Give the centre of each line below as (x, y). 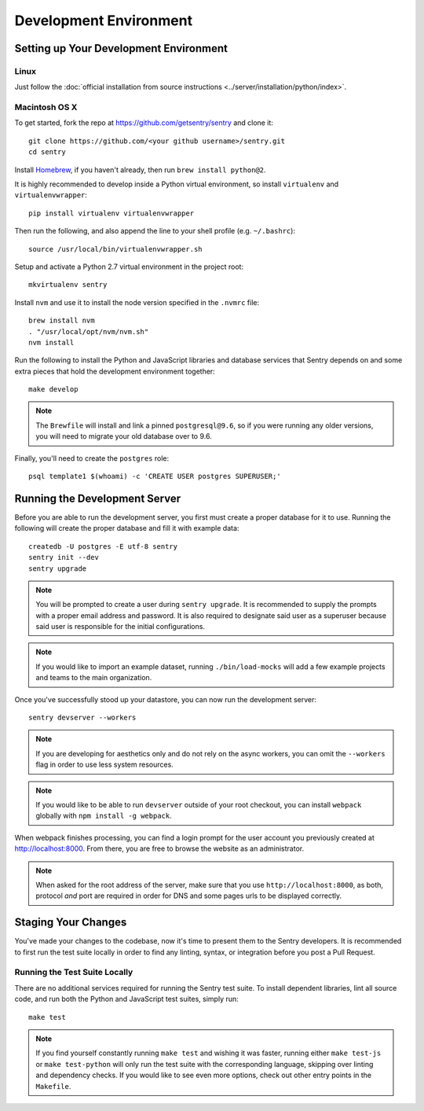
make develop (53, 390)
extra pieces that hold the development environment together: (115, 371)
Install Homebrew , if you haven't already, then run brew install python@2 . (140, 170)
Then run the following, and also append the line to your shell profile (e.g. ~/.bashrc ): (155, 231)
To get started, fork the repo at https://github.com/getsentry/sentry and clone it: (144, 123)
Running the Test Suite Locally (74, 973)
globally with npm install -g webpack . (104, 816)
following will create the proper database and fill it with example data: (127, 528)
